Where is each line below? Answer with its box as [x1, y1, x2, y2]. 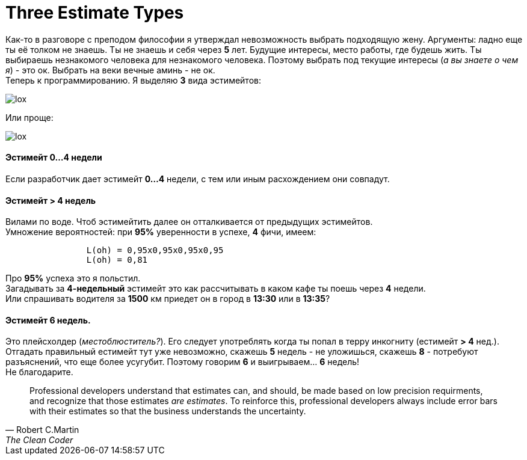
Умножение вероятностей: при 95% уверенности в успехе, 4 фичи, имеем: [5, 227, 316, 238]
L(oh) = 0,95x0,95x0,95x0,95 [86, 245, 224, 256]
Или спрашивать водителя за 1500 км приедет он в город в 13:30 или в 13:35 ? [5, 293, 330, 304]
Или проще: [5, 112, 54, 123]
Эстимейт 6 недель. [5, 314, 91, 325]
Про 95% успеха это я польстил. [5, 273, 141, 284]
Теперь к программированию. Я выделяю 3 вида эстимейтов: [5, 75, 261, 85]
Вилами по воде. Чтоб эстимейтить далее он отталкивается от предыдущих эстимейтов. [5, 216, 373, 227]
